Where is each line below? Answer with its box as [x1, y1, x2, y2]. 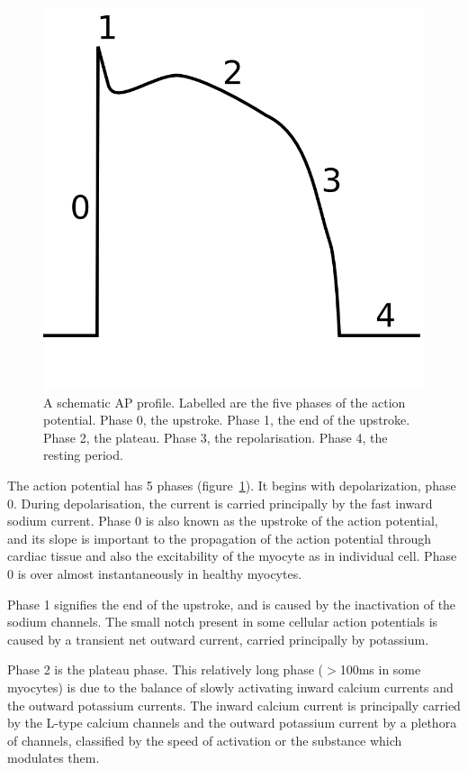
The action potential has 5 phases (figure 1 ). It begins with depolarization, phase [7, 475, 456, 494]
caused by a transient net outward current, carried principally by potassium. [7, 629, 429, 648]
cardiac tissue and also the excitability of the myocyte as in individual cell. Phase [7, 546, 457, 565]
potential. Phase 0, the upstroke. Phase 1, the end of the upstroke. [43, 410, 410, 429]
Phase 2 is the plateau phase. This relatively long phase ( [7, 660, 323, 679]
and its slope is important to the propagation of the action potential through [7, 528, 431, 547]
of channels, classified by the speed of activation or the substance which [7, 730, 402, 749]
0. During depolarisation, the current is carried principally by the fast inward [7, 493, 433, 512]
